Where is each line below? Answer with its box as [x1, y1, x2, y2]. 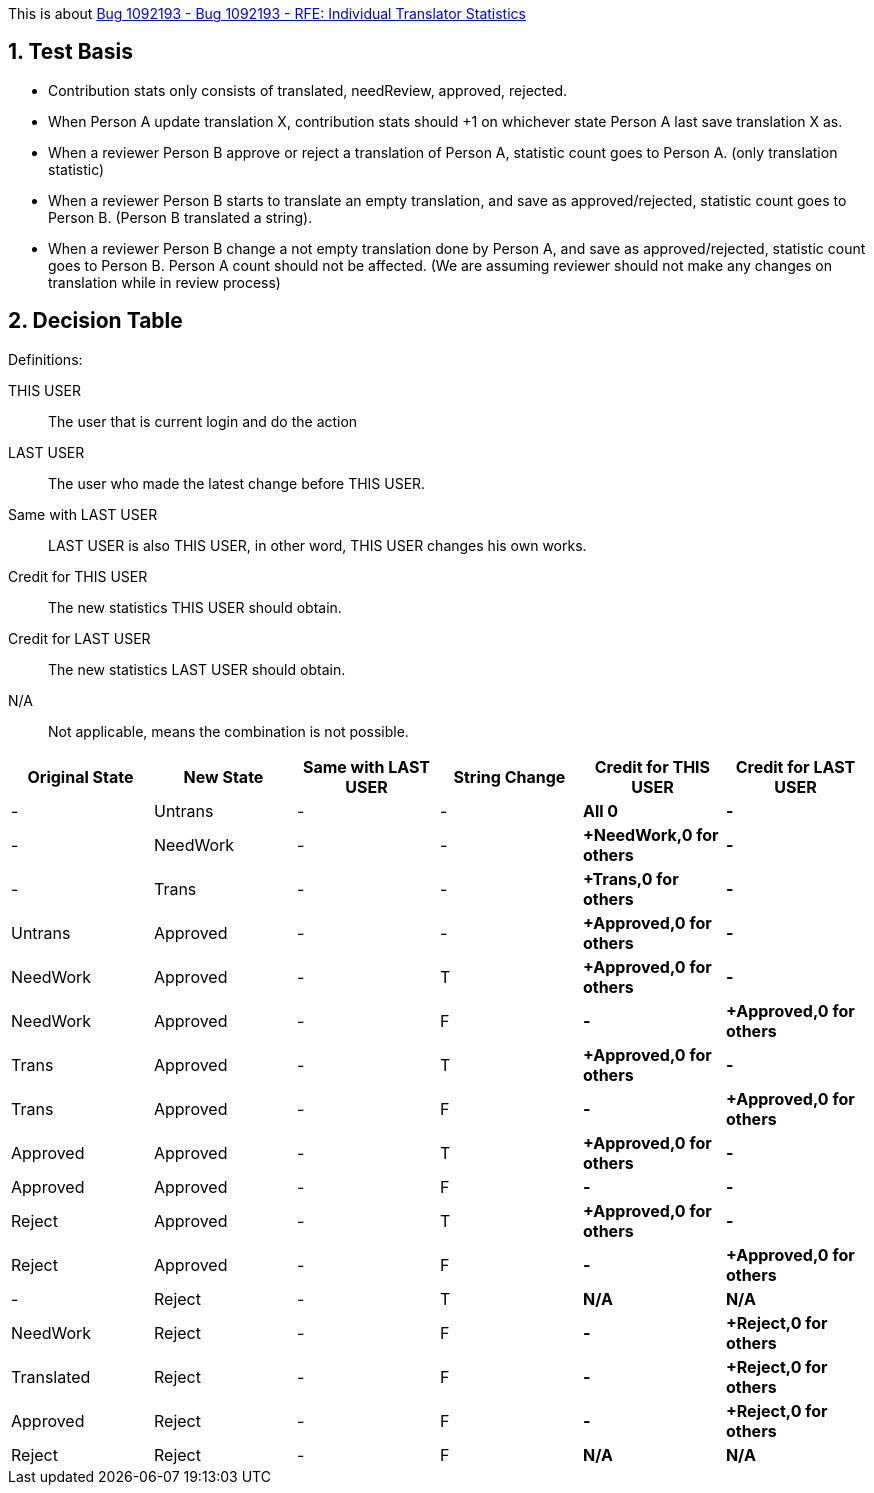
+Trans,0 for [582, 868, 679, 889]
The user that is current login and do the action [48, 412, 358, 430]
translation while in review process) [48, 273, 281, 291]
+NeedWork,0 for [582, 824, 719, 845]
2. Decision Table [8, 308, 183, 334]
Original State [27, 766, 134, 787]
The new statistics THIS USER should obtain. [48, 598, 342, 616]
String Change [453, 766, 566, 787]
